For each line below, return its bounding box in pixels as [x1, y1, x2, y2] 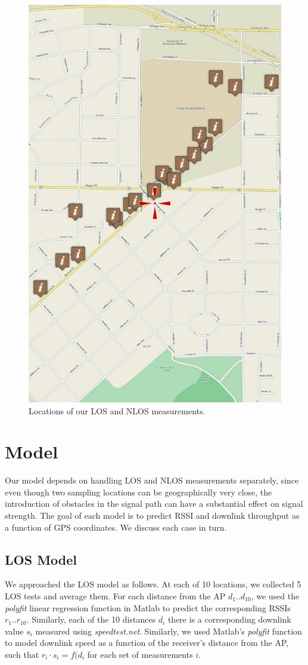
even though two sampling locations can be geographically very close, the [5, 485, 272, 498]
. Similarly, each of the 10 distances [26, 613, 156, 626]
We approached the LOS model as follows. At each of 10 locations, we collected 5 [5, 578, 301, 590]
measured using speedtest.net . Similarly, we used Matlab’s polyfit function [35, 624, 302, 637]
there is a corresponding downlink [167, 613, 291, 626]
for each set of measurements [87, 648, 193, 660]
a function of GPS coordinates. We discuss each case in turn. [5, 521, 227, 533]
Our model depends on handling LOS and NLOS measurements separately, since [5, 474, 299, 487]
